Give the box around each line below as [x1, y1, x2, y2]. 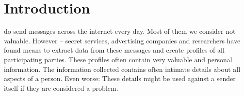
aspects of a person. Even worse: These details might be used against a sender [4, 73, 236, 83]
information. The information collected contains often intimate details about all [4, 64, 241, 74]
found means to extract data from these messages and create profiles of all [4, 45, 225, 55]
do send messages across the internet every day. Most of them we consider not [4, 26, 236, 36]
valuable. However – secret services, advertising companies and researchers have [4, 35, 241, 45]
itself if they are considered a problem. [4, 82, 118, 93]
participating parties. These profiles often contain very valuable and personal [4, 54, 232, 64]
